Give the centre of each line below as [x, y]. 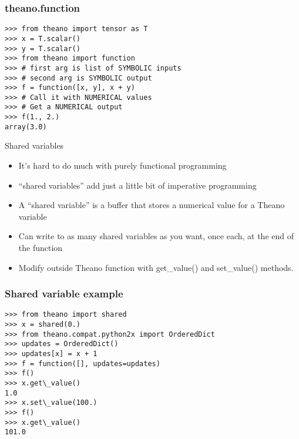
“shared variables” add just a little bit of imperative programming [137, 185]
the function [41, 247]
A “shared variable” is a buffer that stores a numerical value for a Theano [152, 205]
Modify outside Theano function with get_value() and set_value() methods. [156, 267]
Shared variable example [64, 294]
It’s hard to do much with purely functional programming [122, 165]
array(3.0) [26, 127]
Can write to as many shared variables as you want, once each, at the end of [156, 236]
